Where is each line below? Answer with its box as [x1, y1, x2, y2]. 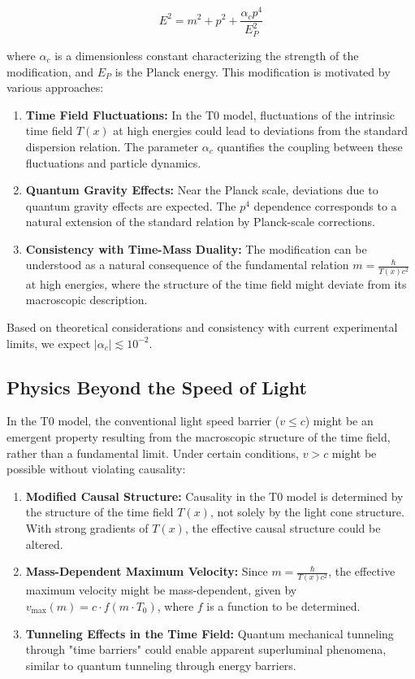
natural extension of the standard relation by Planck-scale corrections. [25, 213, 375, 230]
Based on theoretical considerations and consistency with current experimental [6, 318, 398, 335]
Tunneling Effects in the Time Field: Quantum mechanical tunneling [25, 625, 394, 642]
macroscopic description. [25, 291, 148, 308]
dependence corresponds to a [253, 197, 397, 214]
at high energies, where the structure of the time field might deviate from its [25, 275, 407, 292]
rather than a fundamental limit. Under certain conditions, [6, 444, 300, 461]
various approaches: [6, 79, 104, 96]
